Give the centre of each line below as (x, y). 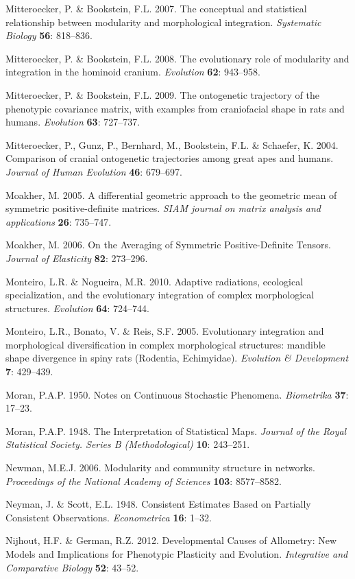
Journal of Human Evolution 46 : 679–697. (94, 171)
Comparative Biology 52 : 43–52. (72, 567)
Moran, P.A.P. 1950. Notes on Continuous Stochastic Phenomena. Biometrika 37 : (177, 394)
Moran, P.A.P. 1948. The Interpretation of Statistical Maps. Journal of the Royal (176, 430)
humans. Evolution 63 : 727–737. (73, 122)
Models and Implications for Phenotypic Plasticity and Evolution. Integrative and (177, 554)
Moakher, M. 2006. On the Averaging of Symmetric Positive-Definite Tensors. (168, 245)
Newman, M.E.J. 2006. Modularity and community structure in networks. (160, 468)
